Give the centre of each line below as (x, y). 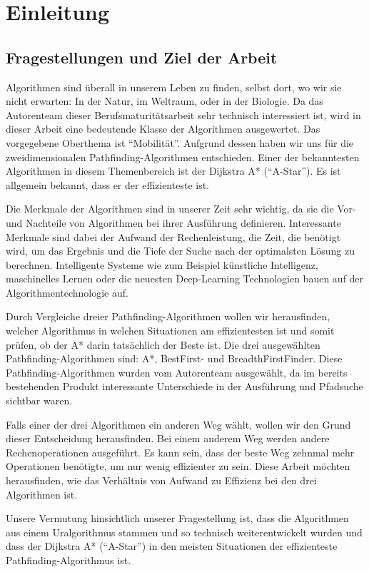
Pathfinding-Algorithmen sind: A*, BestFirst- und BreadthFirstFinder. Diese (174, 358)
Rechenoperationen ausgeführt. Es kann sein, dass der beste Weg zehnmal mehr (180, 452)
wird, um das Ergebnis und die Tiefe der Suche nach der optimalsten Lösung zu (180, 251)
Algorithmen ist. (42, 494)
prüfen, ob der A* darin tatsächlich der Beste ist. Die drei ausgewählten (163, 344)
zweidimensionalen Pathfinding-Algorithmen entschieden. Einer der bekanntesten (183, 157)
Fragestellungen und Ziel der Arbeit (142, 57)
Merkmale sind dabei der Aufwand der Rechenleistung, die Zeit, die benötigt (173, 236)
